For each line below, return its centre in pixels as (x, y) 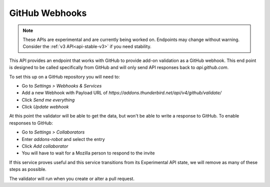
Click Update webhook (45, 107)
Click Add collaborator (45, 146)
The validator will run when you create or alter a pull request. (72, 178)
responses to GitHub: (31, 123)
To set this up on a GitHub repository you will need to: (64, 76)
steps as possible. (28, 169)
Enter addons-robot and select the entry (63, 139)
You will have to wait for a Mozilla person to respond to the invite (88, 153)
